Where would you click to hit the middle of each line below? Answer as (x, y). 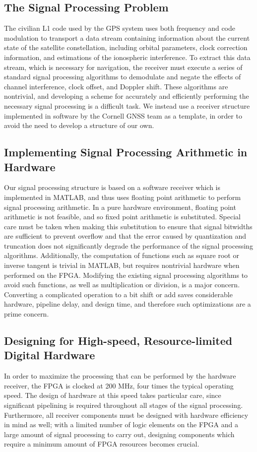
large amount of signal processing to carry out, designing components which (119, 434)
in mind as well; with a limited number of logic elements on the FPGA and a (121, 424)
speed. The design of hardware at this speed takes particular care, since (113, 395)
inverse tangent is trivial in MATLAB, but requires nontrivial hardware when (122, 265)
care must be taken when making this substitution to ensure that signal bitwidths (128, 226)
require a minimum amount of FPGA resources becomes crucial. (102, 444)
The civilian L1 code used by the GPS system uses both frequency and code (120, 28)
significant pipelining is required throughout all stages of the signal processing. (124, 405)
